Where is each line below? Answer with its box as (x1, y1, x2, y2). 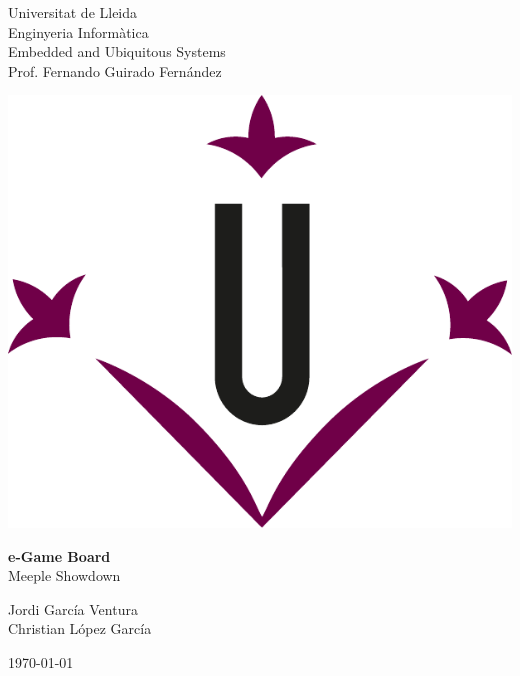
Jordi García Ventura (8, 598, 138, 619)
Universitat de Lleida (8, 2, 138, 22)
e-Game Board (8, 545, 111, 566)
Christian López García (8, 618, 152, 639)
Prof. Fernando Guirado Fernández (8, 60, 222, 81)
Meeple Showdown (8, 565, 121, 586)
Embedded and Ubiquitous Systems (8, 41, 226, 62)
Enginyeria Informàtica (8, 21, 149, 42)
